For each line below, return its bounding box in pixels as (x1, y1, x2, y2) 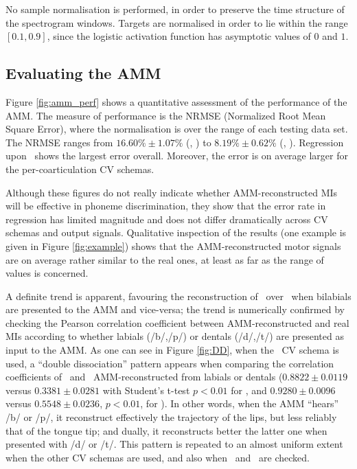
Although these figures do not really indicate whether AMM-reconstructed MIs (5, 185, 338, 199)
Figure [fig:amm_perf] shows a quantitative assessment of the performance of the (5, 94, 347, 108)
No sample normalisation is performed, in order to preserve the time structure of (5, 2, 345, 16)
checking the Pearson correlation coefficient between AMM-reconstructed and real (5, 315, 349, 330)
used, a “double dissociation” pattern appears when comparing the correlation (5, 356, 334, 370)
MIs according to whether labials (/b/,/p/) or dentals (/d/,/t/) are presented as (5, 329, 344, 343)
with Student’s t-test (102, 382, 190, 397)
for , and (231, 382, 267, 397)
